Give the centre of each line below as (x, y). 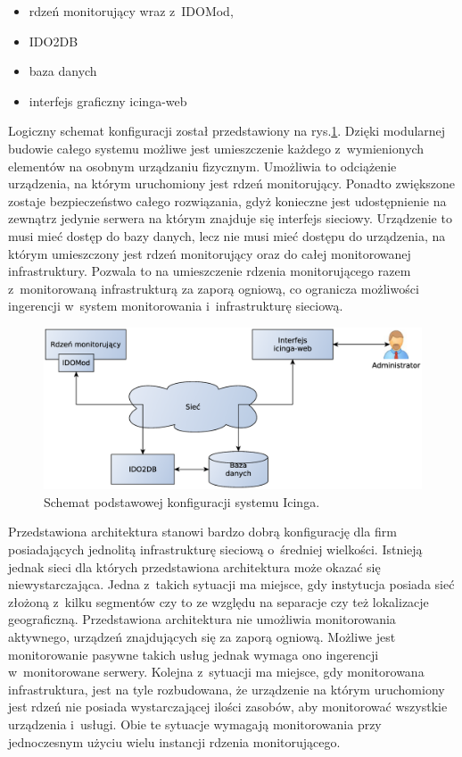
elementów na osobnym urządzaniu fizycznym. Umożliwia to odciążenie (202, 166)
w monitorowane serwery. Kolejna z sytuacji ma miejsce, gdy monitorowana (216, 672)
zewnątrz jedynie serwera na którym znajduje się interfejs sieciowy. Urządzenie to (230, 218)
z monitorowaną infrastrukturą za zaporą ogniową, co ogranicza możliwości (214, 288)
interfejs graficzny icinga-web (108, 100)
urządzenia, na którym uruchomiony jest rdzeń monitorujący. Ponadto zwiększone (232, 183)
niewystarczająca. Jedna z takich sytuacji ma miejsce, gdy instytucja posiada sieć (231, 584)
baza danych (63, 71)
